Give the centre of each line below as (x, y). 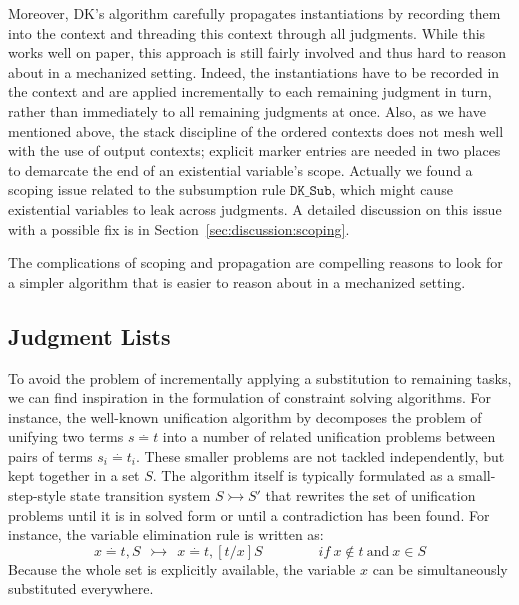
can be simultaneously (440, 568)
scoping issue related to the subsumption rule (147, 189)
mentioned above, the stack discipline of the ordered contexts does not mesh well (256, 130)
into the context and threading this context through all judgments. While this (247, 32)
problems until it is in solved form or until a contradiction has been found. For (249, 514)
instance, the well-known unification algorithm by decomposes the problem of (245, 416)
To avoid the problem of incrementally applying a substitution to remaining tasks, (260, 377)
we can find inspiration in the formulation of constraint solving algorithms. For (249, 397)
